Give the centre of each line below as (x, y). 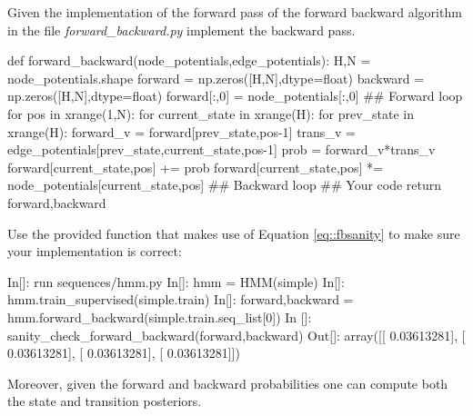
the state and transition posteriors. (105, 401)
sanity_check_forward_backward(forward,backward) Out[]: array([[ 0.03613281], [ (236, 335)
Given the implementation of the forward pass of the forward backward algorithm (235, 12)
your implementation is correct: (95, 251)
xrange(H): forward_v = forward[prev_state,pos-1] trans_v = (181, 131)
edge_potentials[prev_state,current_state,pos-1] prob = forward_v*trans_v (221, 149)
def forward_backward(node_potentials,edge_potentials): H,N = (189, 60)
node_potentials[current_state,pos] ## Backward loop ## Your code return (225, 185)
